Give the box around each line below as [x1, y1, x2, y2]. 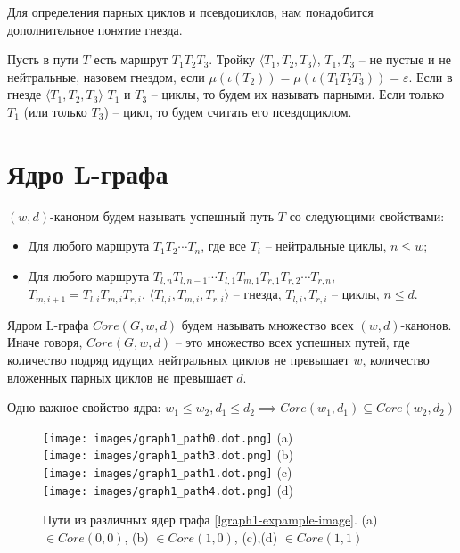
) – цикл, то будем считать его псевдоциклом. [103, 102, 352, 120]
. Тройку [209, 50, 255, 69]
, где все [201, 236, 247, 255]
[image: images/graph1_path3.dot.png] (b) [43, 445, 294, 464]
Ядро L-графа [7, 154, 168, 191]
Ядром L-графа [7, 315, 89, 334]
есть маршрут [94, 50, 168, 69]
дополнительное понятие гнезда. [7, 20, 183, 38]
